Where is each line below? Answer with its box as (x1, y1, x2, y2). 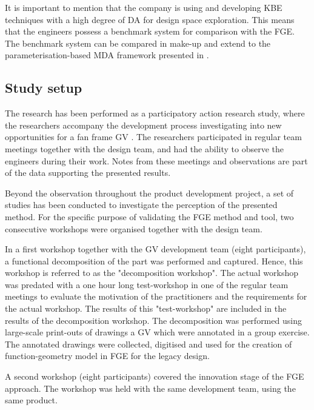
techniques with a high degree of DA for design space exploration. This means (5, 13, 295, 25)
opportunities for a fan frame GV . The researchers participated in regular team (5, 130, 302, 143)
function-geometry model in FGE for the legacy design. (5, 349, 210, 362)
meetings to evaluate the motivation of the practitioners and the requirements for (5, 290, 307, 303)
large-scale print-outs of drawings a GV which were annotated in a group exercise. (5, 326, 310, 338)
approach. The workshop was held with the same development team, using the (5, 381, 296, 394)
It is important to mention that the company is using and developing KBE (5, 1, 282, 13)
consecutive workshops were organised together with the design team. (5, 222, 262, 235)
